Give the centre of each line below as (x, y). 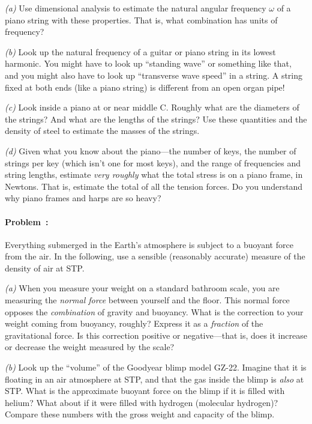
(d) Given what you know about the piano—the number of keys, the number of (151, 150)
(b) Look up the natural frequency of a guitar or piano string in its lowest (140, 51)
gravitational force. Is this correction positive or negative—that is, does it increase (156, 335)
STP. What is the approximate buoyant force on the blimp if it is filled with (145, 391)
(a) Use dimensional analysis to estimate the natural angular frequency (136, 8)
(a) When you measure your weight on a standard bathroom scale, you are (142, 288)
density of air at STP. (45, 268)
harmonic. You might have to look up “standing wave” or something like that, (148, 63)
